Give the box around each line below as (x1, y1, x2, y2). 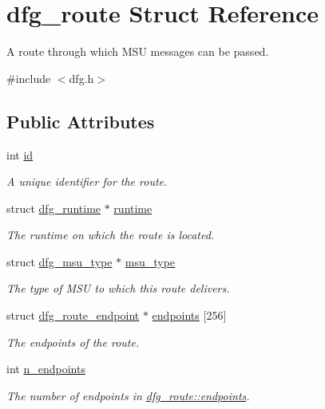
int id (6, 146, 34, 163)
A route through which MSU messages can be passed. (6, 43, 269, 60)
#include (6, 69, 51, 86)
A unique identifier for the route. (6, 173, 168, 190)
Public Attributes (6, 108, 155, 133)
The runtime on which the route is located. (6, 226, 215, 243)
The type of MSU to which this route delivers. (6, 280, 230, 297)
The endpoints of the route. (6, 333, 140, 350)
